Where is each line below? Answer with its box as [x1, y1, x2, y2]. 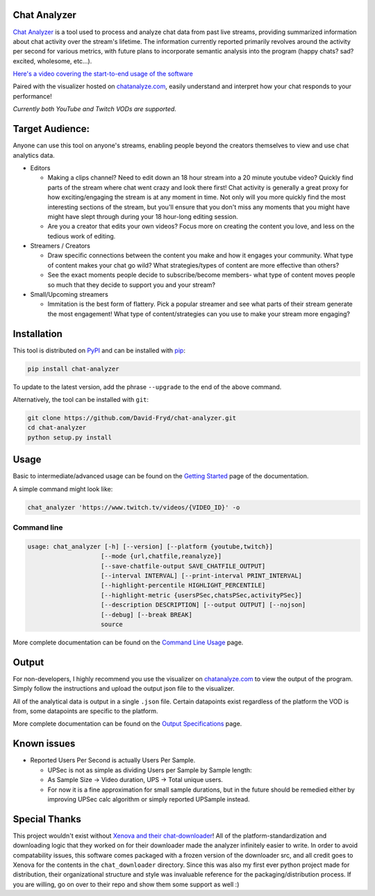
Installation [12, 327, 62, 340]
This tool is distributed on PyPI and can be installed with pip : [12, 346, 185, 355]
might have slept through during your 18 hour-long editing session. [47, 212, 239, 220]
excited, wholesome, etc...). [12, 56, 92, 65]
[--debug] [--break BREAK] [101, 610, 192, 619]
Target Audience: [12, 123, 90, 135]
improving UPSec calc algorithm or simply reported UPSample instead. [47, 795, 250, 803]
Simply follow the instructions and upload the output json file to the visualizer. [12, 685, 235, 693]
